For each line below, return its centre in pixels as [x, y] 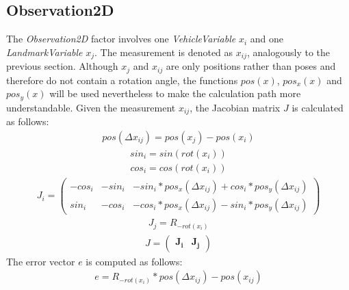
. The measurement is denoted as [164, 52]
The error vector [41, 261]
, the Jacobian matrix [235, 107]
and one [267, 39]
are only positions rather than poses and [251, 66]
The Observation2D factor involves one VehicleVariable [121, 39]
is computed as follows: [134, 261]
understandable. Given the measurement [91, 107]
